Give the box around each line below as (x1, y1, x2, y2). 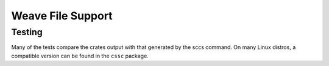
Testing (11, 27, 43, 38)
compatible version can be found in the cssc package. (11, 52, 149, 59)
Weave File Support (11, 9, 113, 22)
